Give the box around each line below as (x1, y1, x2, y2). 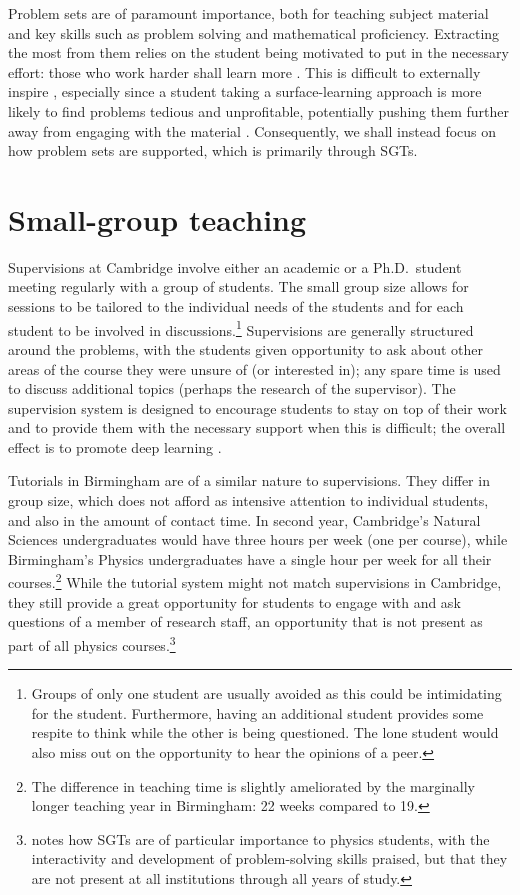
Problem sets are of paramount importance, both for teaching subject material (8, 3, 489, 23)
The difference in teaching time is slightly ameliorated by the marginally (31, 775, 475, 796)
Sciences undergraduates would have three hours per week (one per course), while (8, 529, 508, 550)
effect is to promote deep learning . (8, 436, 222, 457)
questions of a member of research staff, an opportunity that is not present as (8, 611, 483, 632)
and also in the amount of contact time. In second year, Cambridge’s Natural (8, 509, 481, 530)
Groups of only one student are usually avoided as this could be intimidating (31, 683, 502, 704)
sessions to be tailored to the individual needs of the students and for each (8, 296, 464, 317)
